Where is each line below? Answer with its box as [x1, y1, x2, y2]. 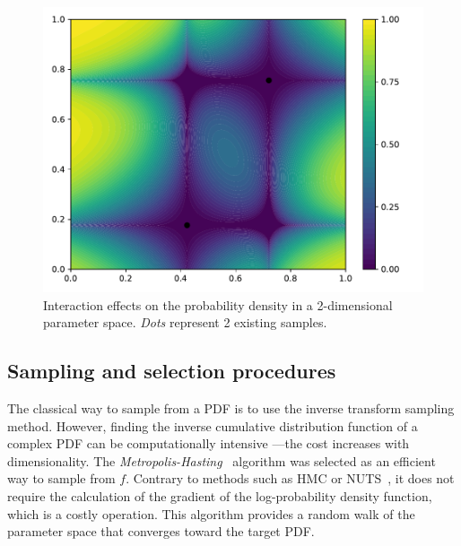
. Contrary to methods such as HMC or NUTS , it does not [126, 469, 455, 488]
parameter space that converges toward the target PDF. [7, 522, 315, 541]
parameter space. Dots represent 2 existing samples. [43, 313, 327, 332]
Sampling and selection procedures [7, 357, 336, 385]
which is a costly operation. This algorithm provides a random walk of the [7, 504, 415, 523]
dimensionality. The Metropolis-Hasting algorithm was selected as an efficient [7, 451, 436, 470]
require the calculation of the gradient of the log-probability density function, [7, 486, 432, 505]
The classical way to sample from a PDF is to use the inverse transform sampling [7, 398, 455, 417]
